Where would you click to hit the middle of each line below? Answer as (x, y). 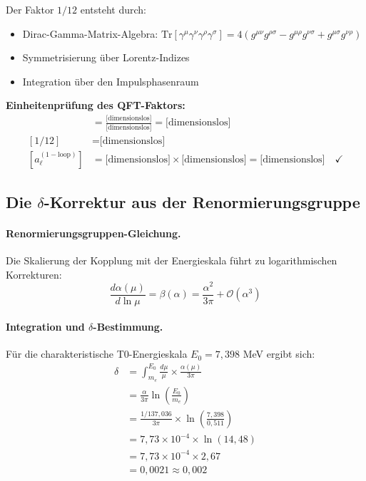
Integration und (45, 327)
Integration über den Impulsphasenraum (111, 81)
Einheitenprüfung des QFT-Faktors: (96, 105)
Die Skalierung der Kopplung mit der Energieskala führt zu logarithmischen (172, 260)
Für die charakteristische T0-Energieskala (97, 354)
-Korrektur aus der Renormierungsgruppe (202, 202)
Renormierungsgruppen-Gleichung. (93, 233)
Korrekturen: (34, 274)
